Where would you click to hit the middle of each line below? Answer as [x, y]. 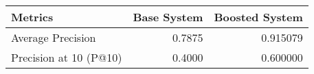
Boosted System [258, 17]
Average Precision [54, 37]
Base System [168, 17]
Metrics [32, 17]
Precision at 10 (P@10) [67, 57]
